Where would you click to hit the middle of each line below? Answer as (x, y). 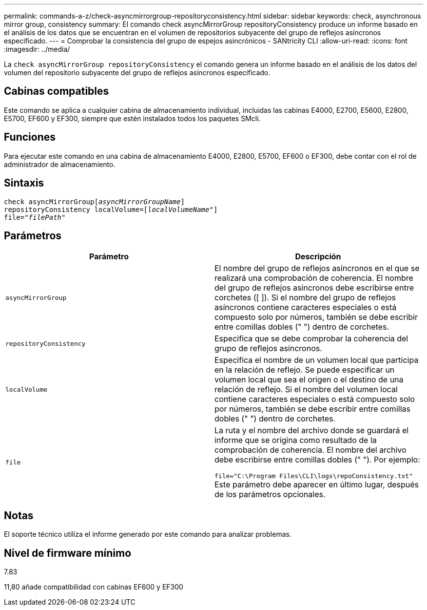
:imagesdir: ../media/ (37, 49)
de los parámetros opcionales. (270, 494)
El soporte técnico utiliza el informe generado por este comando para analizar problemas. (148, 534)
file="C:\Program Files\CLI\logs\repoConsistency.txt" (314, 476)
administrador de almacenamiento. (60, 164)
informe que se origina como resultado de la (296, 440)
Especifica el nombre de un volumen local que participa (317, 360)
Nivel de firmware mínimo (68, 553)
